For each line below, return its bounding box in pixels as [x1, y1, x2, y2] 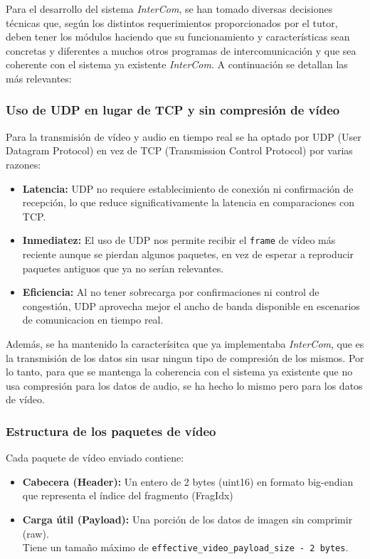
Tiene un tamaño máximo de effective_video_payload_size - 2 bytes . [22, 540, 349, 555]
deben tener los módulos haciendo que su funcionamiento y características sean [6, 29, 350, 44]
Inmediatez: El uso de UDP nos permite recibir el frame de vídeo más [22, 233, 336, 247]
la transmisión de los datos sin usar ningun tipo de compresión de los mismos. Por [6, 350, 364, 365]
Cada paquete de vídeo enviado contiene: [6, 450, 184, 465]
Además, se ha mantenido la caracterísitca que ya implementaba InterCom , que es [6, 336, 364, 351]
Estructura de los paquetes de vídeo [6, 422, 216, 440]
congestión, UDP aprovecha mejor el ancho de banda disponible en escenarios [22, 298, 360, 313]
